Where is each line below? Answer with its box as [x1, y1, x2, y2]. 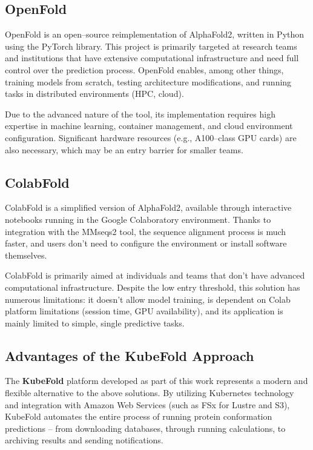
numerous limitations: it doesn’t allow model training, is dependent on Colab [5, 293, 291, 305]
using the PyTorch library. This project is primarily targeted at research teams [5, 39, 297, 52]
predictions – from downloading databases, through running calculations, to [5, 422, 286, 434]
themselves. [5, 248, 47, 261]
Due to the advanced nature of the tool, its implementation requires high [5, 107, 275, 120]
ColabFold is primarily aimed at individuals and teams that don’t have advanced [5, 269, 305, 282]
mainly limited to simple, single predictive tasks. [5, 316, 185, 329]
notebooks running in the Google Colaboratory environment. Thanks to [5, 213, 271, 225]
